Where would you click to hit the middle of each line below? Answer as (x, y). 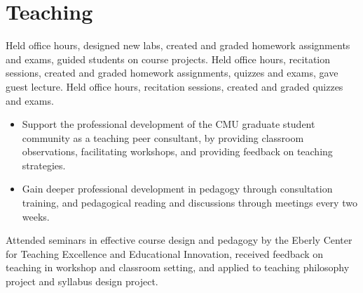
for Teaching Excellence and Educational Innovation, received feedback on (165, 253)
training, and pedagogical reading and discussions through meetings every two (190, 203)
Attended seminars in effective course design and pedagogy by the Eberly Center (179, 240)
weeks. (36, 216)
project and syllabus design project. (82, 281)
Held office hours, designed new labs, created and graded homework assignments (178, 45)
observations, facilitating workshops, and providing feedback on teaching (177, 151)
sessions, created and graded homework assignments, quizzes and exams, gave (172, 73)
